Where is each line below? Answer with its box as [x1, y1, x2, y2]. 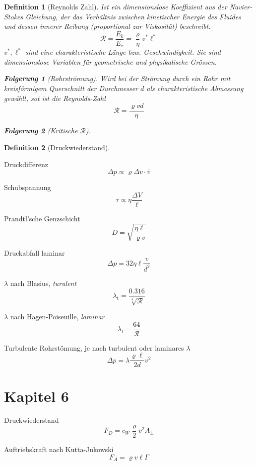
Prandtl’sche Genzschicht [4, 213, 80, 223]
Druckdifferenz [4, 159, 48, 169]
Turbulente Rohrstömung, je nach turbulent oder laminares [4, 342, 184, 353]
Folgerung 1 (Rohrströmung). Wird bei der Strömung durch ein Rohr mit [4, 73, 231, 84]
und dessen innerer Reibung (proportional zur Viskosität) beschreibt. [4, 21, 211, 31]
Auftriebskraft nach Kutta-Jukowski [4, 444, 114, 455]
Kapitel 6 [4, 386, 69, 406]
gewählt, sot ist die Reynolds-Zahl [4, 93, 106, 103]
